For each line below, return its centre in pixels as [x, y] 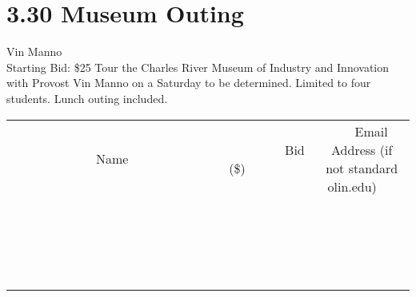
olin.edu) [352, 186]
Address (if [362, 149]
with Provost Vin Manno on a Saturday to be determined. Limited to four [189, 83]
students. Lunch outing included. [87, 98]
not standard [362, 168]
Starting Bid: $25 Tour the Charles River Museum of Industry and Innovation [198, 67]
